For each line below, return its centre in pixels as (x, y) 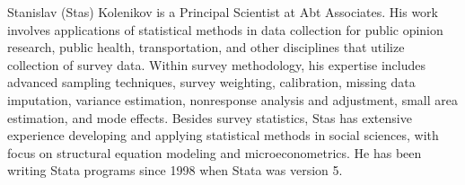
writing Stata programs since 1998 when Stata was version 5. (175, 170)
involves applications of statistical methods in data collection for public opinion (225, 29)
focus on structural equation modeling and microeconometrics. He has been (215, 152)
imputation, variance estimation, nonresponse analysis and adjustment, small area (232, 99)
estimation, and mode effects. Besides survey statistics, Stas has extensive (210, 117)
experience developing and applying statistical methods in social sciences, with (223, 135)
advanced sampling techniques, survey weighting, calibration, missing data (211, 82)
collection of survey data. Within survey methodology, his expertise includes (217, 64)
